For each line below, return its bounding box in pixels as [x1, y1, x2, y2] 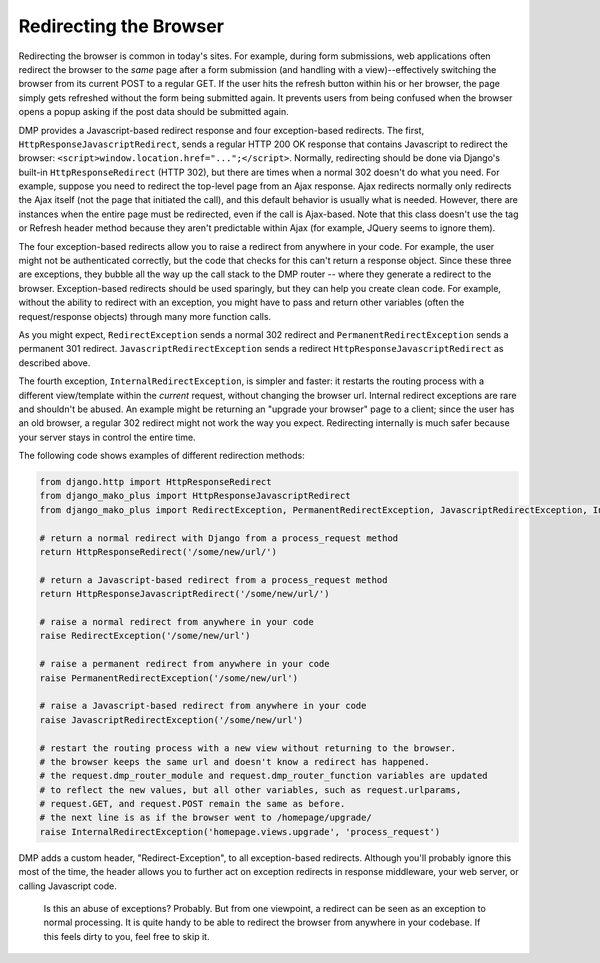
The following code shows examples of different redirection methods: [18, 450, 305, 462]
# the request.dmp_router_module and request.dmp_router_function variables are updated [39, 770, 489, 782]
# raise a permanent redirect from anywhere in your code [39, 658, 330, 670]
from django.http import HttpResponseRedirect [39, 476, 272, 488]
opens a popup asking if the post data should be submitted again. [18, 106, 289, 118]
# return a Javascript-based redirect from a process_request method [39, 574, 388, 585]
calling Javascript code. [18, 880, 117, 892]
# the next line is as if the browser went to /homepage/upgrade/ [39, 812, 372, 824]
